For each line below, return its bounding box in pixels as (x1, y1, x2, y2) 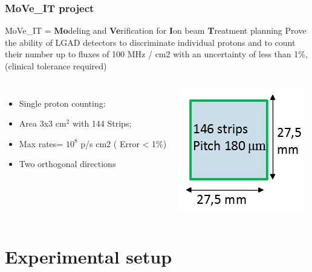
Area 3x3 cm (19, 117, 67, 130)
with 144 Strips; (72, 117, 132, 130)
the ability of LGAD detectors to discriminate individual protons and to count (5, 36, 296, 48)
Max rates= (19, 137, 63, 150)
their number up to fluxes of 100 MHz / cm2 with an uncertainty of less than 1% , (5, 48, 308, 60)
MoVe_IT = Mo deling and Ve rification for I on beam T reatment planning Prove (5, 24, 307, 37)
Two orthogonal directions (19, 157, 116, 170)
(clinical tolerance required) (5, 60, 107, 72)
